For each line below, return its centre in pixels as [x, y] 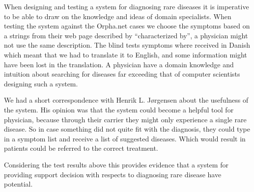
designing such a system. [41, 83]
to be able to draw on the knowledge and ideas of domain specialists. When [118, 16]
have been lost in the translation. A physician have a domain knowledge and [119, 64]
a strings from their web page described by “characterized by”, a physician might [126, 35]
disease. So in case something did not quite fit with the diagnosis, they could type [127, 129]
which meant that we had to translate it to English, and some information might [126, 54]
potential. [18, 184]
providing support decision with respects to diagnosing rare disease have [113, 174]
